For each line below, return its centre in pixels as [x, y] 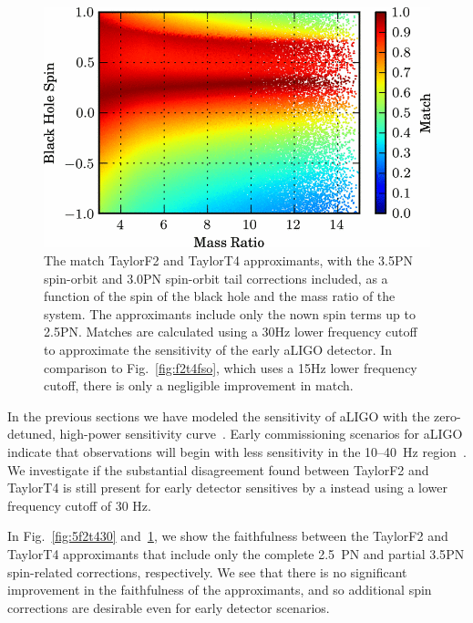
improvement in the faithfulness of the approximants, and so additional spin [220, 590]
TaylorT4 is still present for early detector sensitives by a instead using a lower [228, 488]
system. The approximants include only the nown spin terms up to [230, 313]
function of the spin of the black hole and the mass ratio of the [220, 296]
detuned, [31, 434]
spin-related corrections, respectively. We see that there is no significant [207, 571]
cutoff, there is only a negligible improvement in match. [199, 385]
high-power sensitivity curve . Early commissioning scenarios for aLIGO [261, 434]
